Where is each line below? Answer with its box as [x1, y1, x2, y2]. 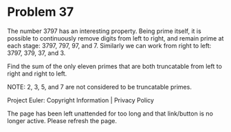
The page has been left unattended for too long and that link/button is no [7, 109, 213, 118]
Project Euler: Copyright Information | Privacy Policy [7, 96, 155, 104]
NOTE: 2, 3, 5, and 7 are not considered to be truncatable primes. [7, 82, 192, 91]
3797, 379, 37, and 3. [7, 49, 66, 57]
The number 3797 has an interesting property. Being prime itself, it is [7, 27, 201, 35]
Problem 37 [7, 4, 74, 20]
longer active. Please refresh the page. [7, 116, 118, 124]
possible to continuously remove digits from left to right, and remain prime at [7, 34, 224, 42]
